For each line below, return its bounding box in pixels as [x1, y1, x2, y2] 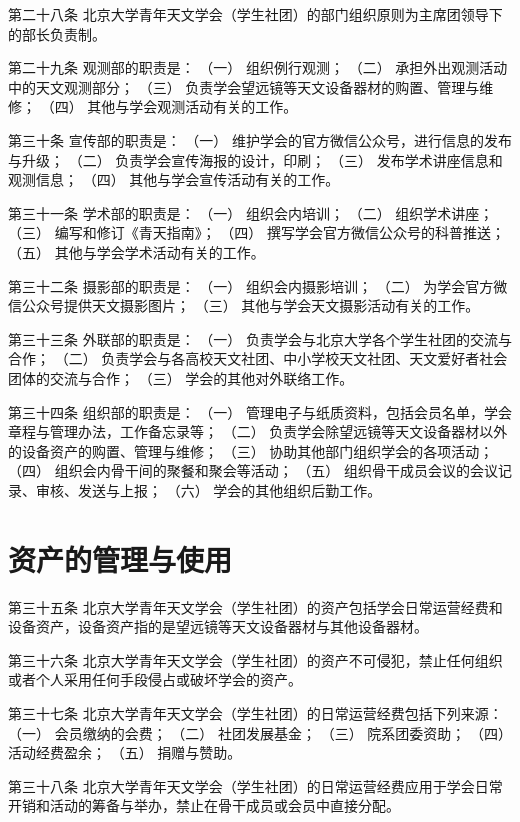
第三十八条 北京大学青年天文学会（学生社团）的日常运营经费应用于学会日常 [8, 775, 503, 796]
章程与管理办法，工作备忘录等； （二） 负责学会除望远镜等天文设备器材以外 [8, 421, 508, 442]
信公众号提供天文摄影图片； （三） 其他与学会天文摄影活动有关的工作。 [8, 295, 480, 316]
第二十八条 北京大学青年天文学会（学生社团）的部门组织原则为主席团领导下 [8, 4, 503, 24]
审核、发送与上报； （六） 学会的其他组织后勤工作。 [35, 479, 382, 500]
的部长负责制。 [8, 23, 106, 44]
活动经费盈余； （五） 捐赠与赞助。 [8, 742, 242, 763]
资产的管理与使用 [8, 538, 233, 579]
